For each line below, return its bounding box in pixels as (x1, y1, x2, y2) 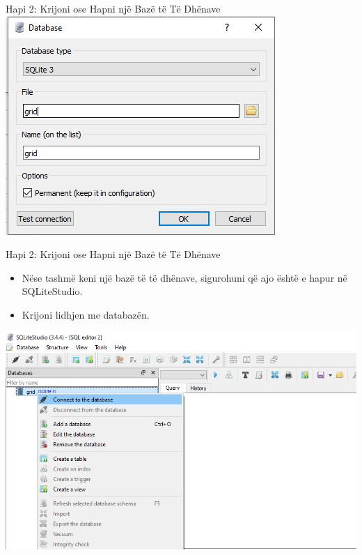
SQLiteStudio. (22, 284, 83, 298)
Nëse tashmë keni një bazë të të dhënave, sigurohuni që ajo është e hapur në (22, 270, 347, 284)
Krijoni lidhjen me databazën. (22, 307, 150, 321)
